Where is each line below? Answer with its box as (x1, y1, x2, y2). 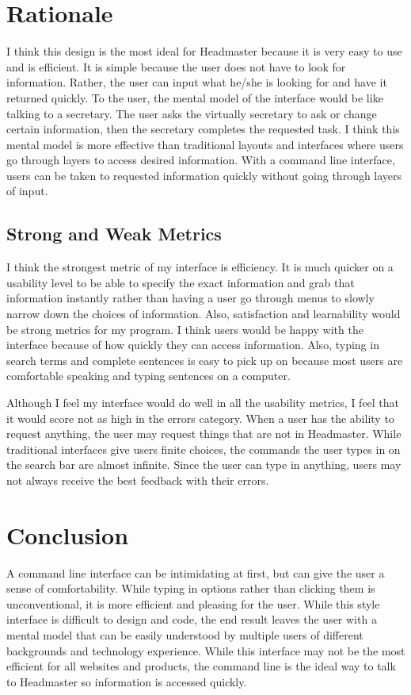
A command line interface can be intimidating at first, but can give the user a (6, 564, 385, 581)
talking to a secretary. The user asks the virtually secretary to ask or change (6, 105, 377, 121)
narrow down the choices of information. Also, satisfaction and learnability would (6, 305, 401, 322)
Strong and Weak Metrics (6, 221, 222, 246)
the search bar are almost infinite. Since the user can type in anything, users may (6, 456, 401, 473)
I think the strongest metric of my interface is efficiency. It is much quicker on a (6, 259, 394, 275)
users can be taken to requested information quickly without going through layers (6, 167, 402, 183)
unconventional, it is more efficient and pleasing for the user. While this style (6, 595, 380, 612)
